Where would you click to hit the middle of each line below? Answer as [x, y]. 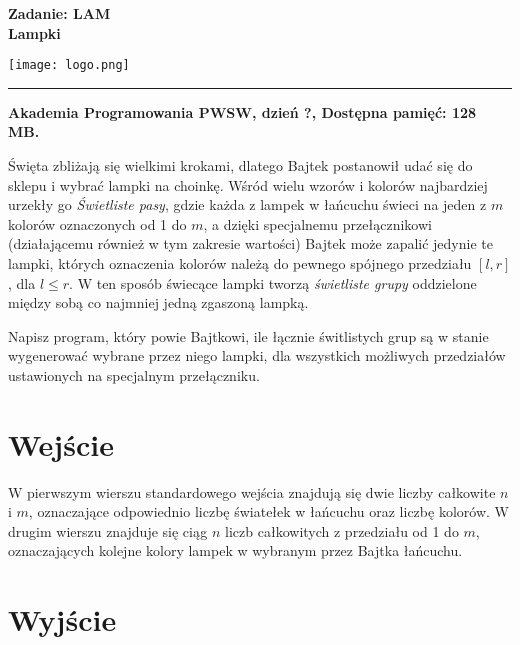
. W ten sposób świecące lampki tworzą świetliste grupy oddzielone [273, 282]
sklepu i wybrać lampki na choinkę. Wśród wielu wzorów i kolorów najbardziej [248, 184]
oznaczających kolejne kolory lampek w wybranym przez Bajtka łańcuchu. [235, 550]
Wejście [61, 443]
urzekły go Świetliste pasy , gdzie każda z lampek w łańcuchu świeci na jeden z [247, 204]
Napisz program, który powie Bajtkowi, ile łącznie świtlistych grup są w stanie [248, 335]
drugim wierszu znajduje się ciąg [108, 530]
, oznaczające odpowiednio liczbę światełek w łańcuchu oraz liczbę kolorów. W [268, 511]
